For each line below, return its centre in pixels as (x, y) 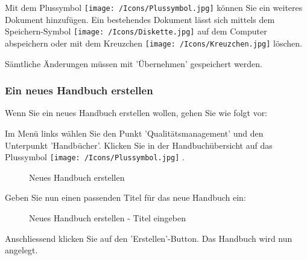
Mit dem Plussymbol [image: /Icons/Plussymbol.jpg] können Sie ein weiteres (154, 7)
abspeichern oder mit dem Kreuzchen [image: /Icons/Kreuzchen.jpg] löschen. (153, 43)
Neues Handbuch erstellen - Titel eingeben (107, 218)
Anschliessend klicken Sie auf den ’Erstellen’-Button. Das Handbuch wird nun (149, 238)
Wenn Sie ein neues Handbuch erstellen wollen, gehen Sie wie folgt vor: (136, 113)
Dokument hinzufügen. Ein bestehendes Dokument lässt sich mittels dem (140, 19)
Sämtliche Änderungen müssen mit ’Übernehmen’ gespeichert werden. (134, 63)
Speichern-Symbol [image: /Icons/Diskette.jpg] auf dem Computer (136, 31)
